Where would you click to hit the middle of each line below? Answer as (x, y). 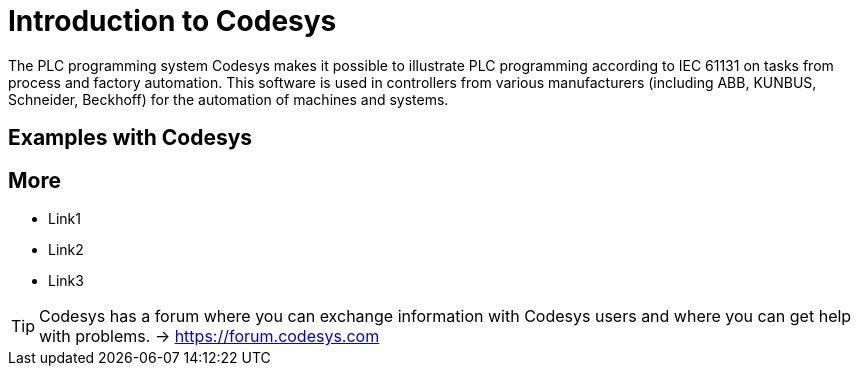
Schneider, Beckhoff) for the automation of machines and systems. (228, 99)
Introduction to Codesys (172, 21)
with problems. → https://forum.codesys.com (209, 336)
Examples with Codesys (130, 138)
